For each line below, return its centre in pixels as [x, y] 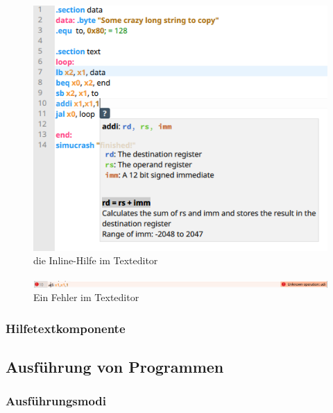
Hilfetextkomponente [66, 328]
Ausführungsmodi [56, 401]
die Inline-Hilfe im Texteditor [96, 260]
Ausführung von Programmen [115, 367]
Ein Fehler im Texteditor [86, 297]
